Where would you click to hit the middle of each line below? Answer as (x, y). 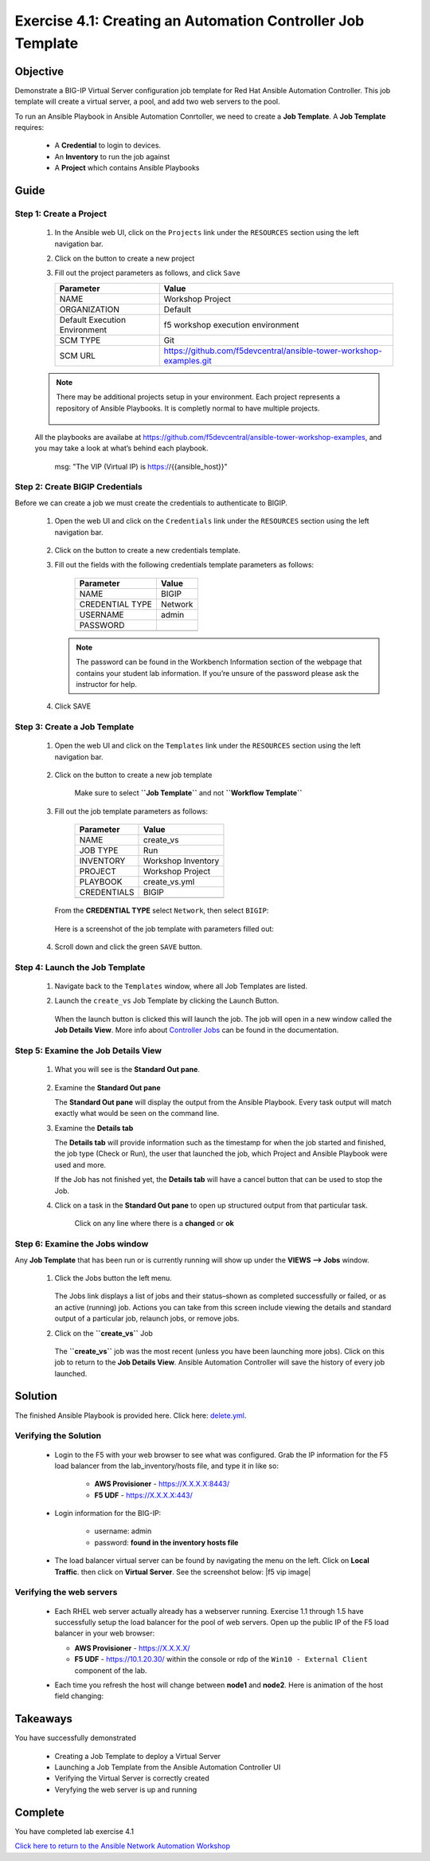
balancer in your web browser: (105, 1633)
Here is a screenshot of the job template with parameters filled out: (164, 929)
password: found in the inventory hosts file (166, 1542)
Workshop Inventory (182, 861)
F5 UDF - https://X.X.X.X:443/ (143, 1495)
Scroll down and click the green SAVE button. (128, 947)
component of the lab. (111, 1671)
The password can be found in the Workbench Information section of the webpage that (219, 662)
